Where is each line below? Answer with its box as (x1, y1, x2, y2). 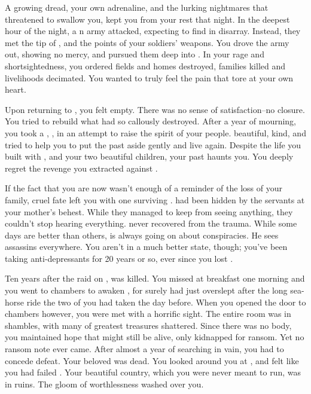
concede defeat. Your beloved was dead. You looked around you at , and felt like (5, 354, 299, 366)
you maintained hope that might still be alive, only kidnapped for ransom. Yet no (5, 331, 304, 343)
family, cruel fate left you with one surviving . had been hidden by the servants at (5, 193, 305, 206)
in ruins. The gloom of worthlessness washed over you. (5, 377, 204, 390)
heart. (5, 83, 26, 96)
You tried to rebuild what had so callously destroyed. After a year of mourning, (5, 115, 297, 127)
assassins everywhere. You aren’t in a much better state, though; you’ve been (5, 240, 288, 253)
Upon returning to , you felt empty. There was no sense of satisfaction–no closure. (5, 103, 305, 115)
